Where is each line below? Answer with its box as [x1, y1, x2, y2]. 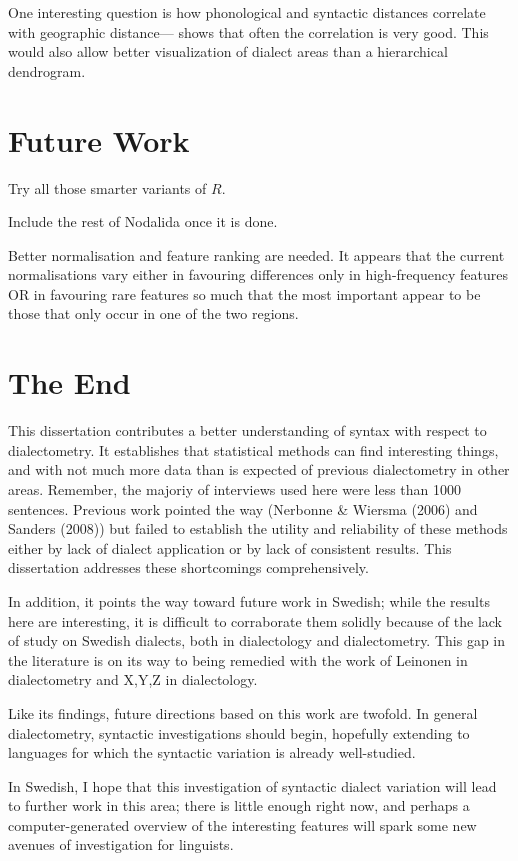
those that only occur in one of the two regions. [8, 303, 299, 324]
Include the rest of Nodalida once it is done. [8, 211, 278, 232]
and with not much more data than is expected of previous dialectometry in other [8, 459, 510, 480]
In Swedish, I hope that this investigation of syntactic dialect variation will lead [8, 775, 497, 796]
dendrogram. [8, 60, 86, 81]
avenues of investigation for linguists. [8, 834, 234, 855]
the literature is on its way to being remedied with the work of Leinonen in [8, 649, 468, 670]
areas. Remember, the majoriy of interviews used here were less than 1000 [8, 478, 462, 499]
